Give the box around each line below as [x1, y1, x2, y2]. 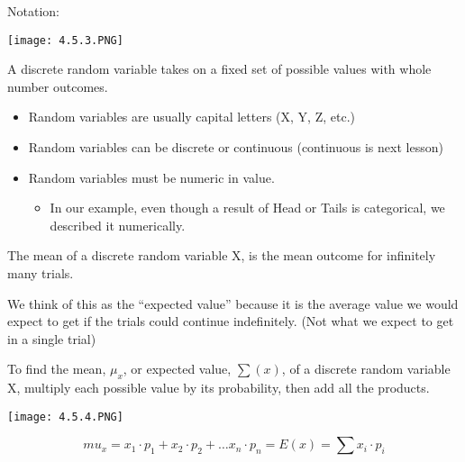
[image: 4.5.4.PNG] [7, 410, 123, 423]
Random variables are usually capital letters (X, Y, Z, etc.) [28, 107, 355, 126]
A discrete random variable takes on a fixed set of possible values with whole [7, 59, 432, 78]
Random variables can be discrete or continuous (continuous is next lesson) [28, 138, 443, 157]
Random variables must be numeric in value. [28, 168, 275, 186]
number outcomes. [7, 77, 108, 95]
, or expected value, [123, 359, 232, 378]
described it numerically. [50, 215, 186, 234]
